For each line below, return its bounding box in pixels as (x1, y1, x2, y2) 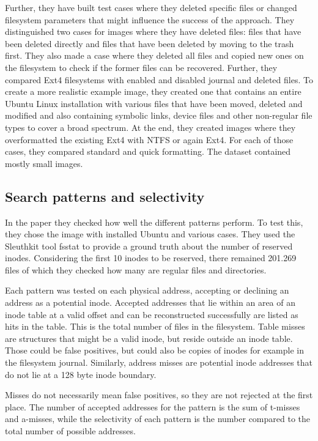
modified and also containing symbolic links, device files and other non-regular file (5, 109, 312, 122)
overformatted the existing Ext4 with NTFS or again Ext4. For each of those (5, 133, 294, 146)
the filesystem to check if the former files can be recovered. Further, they (5, 61, 278, 73)
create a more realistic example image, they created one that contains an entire (5, 85, 301, 98)
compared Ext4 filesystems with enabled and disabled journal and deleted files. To (5, 73, 313, 86)
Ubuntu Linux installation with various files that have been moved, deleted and (5, 97, 303, 109)
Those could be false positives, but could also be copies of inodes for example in (5, 344, 305, 357)
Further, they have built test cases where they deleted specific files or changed (5, 1, 297, 13)
